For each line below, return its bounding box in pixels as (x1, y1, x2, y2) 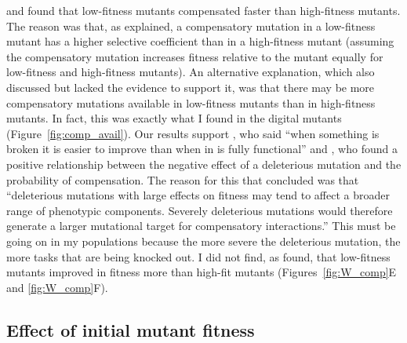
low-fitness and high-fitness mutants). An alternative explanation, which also (6, 64, 375, 80)
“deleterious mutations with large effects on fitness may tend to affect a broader (6, 187, 390, 203)
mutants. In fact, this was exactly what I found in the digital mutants (6, 110, 342, 126)
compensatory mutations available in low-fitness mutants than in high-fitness (6, 94, 376, 111)
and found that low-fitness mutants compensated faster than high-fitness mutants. (6, 2, 401, 18)
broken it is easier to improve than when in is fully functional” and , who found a (6, 140, 398, 157)
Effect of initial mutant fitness (6, 317, 255, 341)
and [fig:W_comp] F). (6, 279, 108, 295)
